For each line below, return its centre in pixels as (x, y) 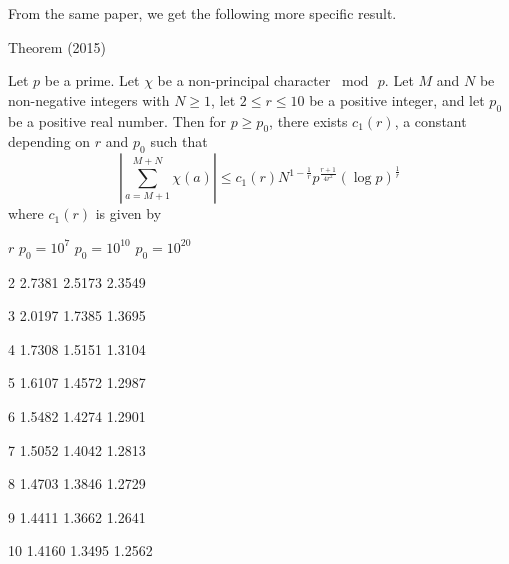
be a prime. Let (92, 80)
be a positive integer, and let (397, 99)
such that (179, 141)
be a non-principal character (244, 80)
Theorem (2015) (57, 46)
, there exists (308, 120)
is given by (128, 213)
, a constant (430, 120)
